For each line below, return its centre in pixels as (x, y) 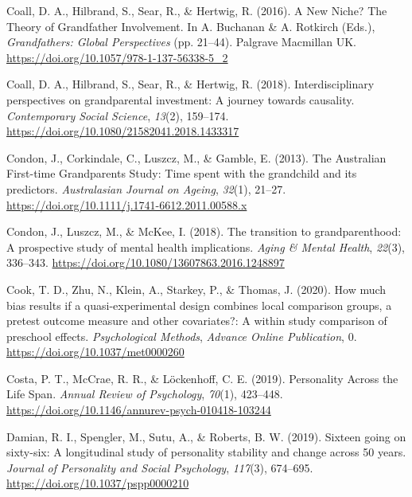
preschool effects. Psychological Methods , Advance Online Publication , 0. (182, 336)
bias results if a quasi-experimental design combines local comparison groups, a (199, 305)
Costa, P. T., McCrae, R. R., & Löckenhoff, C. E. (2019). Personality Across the (202, 378)
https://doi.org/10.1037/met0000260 (95, 352)
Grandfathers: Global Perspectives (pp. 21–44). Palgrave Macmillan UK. (181, 42)
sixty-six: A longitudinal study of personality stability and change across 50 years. (206, 452)
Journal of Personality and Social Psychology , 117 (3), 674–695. (160, 467)
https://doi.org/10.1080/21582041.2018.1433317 (123, 131)
